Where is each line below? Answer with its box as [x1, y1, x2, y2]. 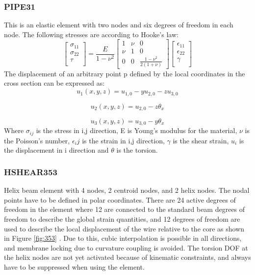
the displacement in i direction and [4, 145, 109, 155]
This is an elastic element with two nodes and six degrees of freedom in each [4, 20, 233, 30]
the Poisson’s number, [4, 135, 70, 145]
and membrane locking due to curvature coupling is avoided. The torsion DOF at [4, 242, 248, 252]
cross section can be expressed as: [4, 78, 105, 88]
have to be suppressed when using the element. [4, 262, 145, 272]
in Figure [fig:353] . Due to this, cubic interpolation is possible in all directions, [4, 233, 242, 243]
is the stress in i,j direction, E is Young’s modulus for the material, [36, 125, 237, 136]
